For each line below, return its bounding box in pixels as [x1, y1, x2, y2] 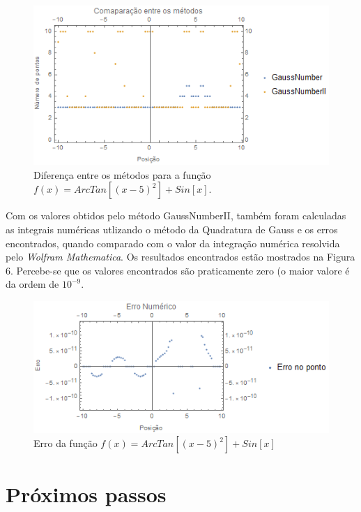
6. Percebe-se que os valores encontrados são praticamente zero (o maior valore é [6, 263, 350, 277]
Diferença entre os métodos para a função [33, 167, 211, 182]
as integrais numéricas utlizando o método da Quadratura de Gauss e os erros [6, 221, 338, 236]
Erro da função [33, 436, 98, 451]
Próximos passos [6, 480, 167, 509]
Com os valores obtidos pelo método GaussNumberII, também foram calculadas [6, 208, 346, 223]
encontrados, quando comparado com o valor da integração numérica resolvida [6, 235, 340, 250]
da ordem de [6, 277, 59, 291]
